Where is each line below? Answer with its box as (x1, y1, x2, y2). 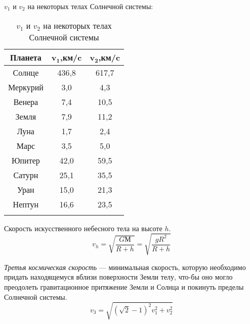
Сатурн (13, 169, 38, 181)
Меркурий (8, 81, 44, 93)
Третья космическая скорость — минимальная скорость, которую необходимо (4, 261, 246, 272)
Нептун (13, 198, 39, 210)
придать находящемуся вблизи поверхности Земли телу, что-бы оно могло (4, 272, 233, 282)
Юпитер (12, 154, 40, 166)
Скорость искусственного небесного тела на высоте (4, 223, 162, 233)
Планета (10, 51, 41, 63)
